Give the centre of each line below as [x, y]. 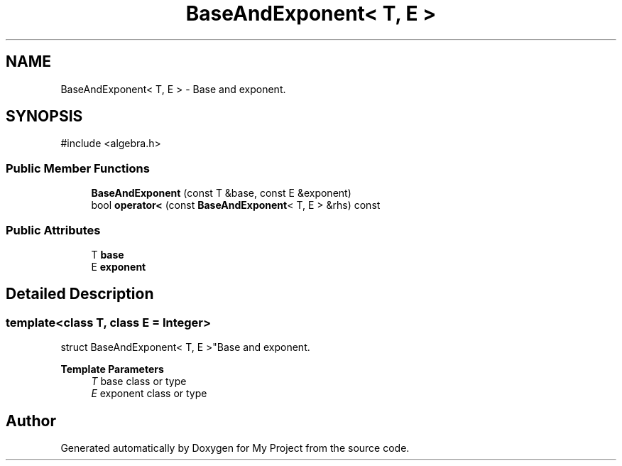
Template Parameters [112, 369]
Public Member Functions [78, 168]
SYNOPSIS [44, 116]
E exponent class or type [149, 394]
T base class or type [139, 381]
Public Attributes [53, 230]
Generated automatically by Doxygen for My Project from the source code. [235, 448]
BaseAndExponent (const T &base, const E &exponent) [221, 193]
